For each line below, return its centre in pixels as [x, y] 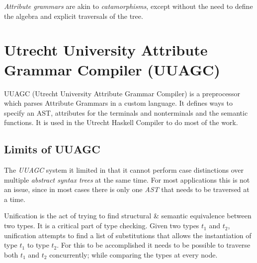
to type [38, 245]
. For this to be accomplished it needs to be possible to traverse [154, 245]
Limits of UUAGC [52, 149]
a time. [15, 199]
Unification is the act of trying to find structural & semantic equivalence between [128, 216]
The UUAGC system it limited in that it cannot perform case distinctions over [124, 170]
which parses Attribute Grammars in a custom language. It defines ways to [118, 103]
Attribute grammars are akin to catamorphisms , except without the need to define [128, 6]
